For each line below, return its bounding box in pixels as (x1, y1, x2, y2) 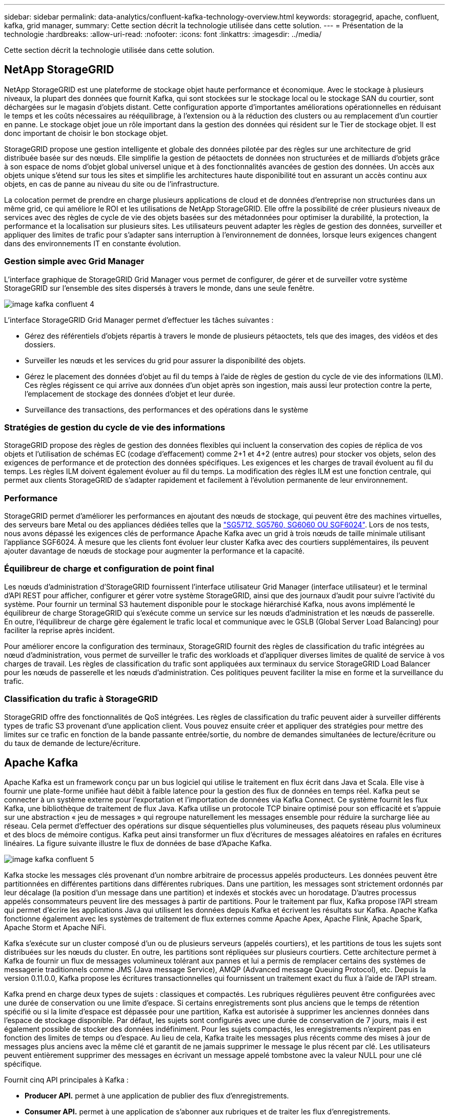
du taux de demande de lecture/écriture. (4, 738, 141, 748)
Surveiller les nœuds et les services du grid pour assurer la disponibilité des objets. (25, 356, 306, 365)
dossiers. (25, 340, 55, 349)
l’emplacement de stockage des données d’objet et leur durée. (25, 389, 235, 398)
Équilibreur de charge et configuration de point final (4, 563, 214, 574)
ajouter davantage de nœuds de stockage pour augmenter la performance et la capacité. (4, 546, 305, 556)
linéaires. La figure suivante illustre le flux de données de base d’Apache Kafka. (4, 839, 272, 848)
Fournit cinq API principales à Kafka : (4, 1075, 129, 1085)
